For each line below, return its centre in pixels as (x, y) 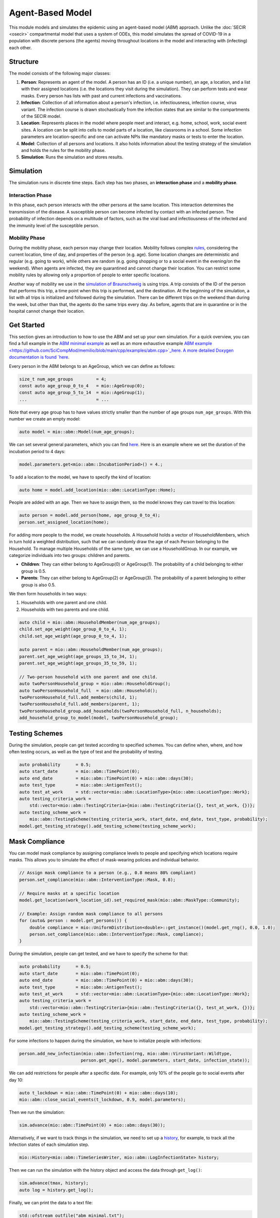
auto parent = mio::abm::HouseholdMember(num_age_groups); (91, 650)
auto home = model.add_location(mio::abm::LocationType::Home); (97, 490)
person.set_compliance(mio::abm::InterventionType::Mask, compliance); (117, 934)
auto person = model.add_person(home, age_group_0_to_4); (90, 515)
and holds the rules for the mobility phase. (63, 150)
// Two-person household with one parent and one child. (88, 677)
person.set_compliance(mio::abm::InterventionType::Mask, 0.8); (97, 880)
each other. (20, 48)
